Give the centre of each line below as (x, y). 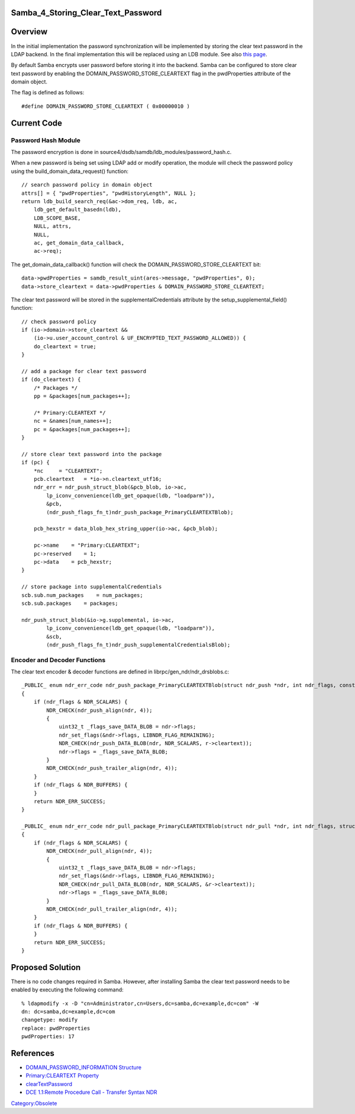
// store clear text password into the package (92, 454)
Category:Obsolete (34, 1103)
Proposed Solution (46, 967)
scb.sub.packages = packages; (70, 603)
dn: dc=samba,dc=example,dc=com (68, 1012)
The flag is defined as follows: (48, 92)
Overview (29, 32)
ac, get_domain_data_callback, (79, 243)
